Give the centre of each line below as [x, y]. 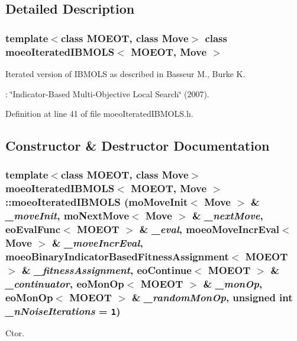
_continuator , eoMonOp [65, 283]
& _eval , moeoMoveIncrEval [209, 229]
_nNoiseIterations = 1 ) [63, 310]
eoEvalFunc [33, 229]
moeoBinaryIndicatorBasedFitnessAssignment [117, 256]
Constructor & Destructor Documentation [138, 146]
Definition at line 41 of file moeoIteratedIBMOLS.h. [99, 114]
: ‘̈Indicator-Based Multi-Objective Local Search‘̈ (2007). [107, 93]
